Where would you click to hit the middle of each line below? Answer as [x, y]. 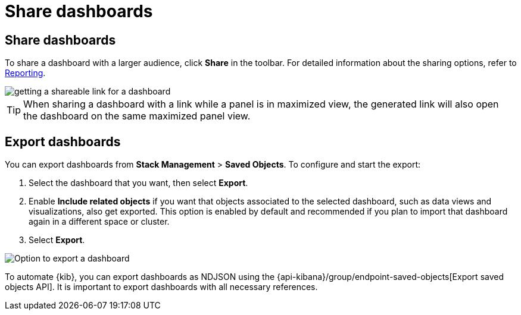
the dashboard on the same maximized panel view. [137, 116]
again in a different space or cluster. [99, 222]
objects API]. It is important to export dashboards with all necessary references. [161, 287]
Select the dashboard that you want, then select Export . [138, 183]
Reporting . [25, 73]
